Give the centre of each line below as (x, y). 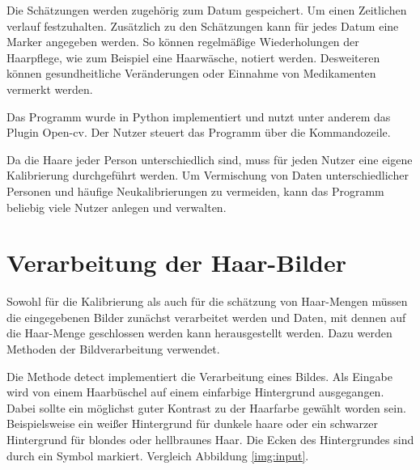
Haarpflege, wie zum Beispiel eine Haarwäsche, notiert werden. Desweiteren (193, 57)
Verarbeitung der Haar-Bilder (177, 263)
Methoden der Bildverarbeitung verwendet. (113, 349)
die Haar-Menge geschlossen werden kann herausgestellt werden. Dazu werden (199, 333)
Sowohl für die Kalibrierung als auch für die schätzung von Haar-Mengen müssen (207, 301)
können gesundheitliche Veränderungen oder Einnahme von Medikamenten (191, 73)
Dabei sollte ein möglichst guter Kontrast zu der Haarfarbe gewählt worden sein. (206, 407)
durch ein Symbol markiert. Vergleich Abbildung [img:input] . (158, 455)
